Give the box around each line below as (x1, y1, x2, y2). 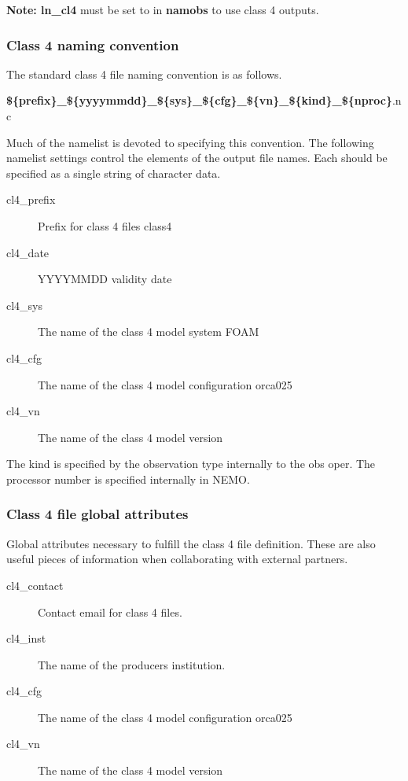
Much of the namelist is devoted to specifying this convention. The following (6, 134, 374, 150)
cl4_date (6, 244, 50, 260)
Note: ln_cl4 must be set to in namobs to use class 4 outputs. (6, 2, 319, 17)
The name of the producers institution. (38, 656, 226, 672)
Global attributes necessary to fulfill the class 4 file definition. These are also (6, 535, 376, 551)
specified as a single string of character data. (6, 164, 221, 181)
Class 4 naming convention (6, 35, 179, 54)
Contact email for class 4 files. (38, 603, 182, 620)
